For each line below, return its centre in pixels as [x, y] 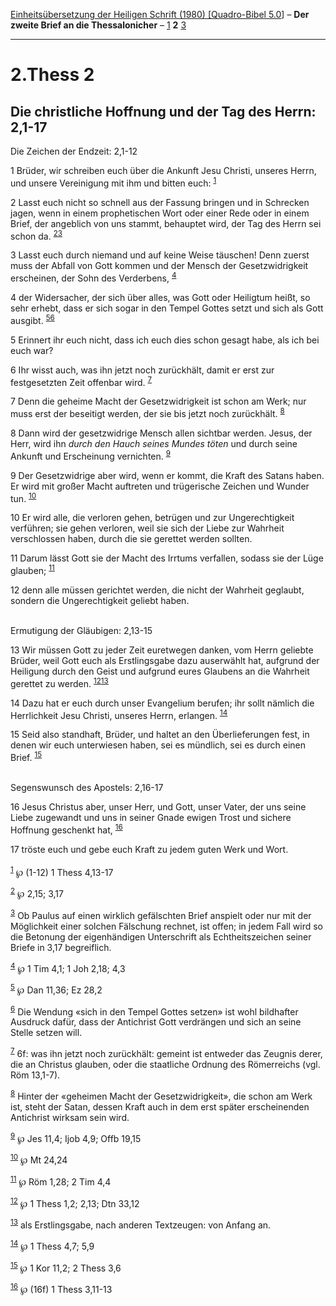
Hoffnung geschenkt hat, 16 [66, 829]
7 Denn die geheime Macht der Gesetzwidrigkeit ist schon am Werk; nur [158, 401]
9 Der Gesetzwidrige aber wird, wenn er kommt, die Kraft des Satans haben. [167, 475]
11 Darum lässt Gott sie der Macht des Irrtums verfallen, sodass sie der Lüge [167, 558]
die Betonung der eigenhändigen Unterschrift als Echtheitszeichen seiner [161, 936]
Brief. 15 [26, 756]
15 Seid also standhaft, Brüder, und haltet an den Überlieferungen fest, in [160, 735]
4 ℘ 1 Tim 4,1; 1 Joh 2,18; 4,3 [68, 967]
